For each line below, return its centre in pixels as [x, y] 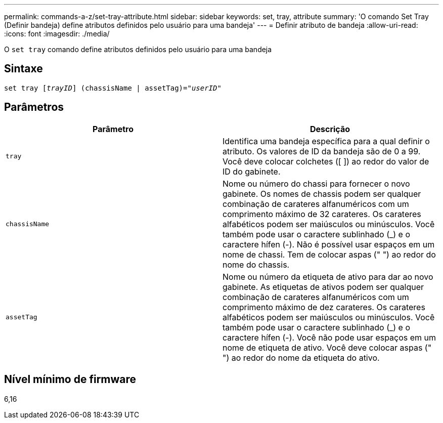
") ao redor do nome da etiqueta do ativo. [301, 357]
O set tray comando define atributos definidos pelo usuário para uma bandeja [138, 49]
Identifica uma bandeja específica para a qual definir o [326, 141]
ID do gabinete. [252, 171]
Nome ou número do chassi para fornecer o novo [316, 183]
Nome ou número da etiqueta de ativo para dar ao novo [328, 277]
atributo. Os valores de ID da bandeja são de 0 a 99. [322, 151]
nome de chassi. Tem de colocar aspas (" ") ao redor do [329, 254]
